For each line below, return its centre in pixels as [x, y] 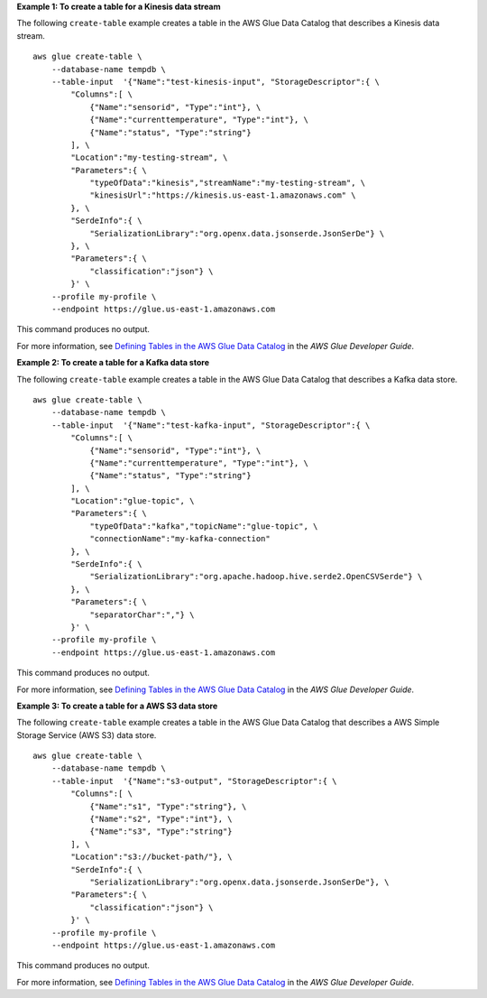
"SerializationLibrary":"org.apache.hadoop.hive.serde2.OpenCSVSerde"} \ [256, 577]
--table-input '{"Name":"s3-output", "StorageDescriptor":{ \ [194, 781]
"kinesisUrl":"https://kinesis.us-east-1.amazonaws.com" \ [223, 195]
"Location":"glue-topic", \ [133, 501]
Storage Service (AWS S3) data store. [87, 735]
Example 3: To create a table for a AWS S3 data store [117, 706]
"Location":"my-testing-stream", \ [149, 157]
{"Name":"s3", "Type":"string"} [161, 832]
